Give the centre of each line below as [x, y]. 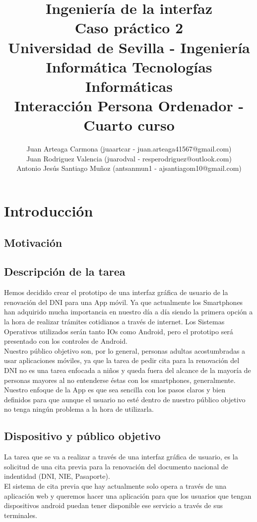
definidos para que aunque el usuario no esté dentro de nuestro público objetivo [125, 399]
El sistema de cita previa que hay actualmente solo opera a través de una [115, 485]
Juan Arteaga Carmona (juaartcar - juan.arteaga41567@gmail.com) [129, 149]
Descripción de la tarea [65, 271]
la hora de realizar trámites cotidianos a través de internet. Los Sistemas [114, 321]
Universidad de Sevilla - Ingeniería [129, 47]
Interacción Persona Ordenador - [129, 106]
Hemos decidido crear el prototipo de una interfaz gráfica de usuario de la [116, 292]
